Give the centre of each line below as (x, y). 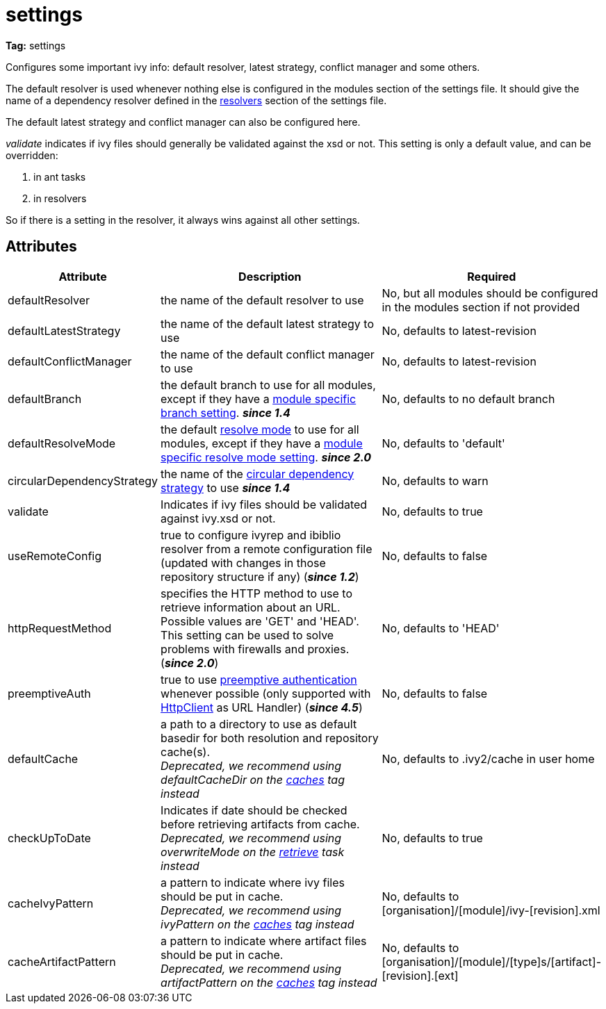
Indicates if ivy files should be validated (264, 504)
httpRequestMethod (60, 628)
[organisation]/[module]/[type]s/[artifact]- (492, 961)
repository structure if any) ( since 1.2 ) (260, 576)
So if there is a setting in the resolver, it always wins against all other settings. (183, 220)
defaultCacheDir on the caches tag (253, 779)
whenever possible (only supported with (266, 693)
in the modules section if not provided (481, 307)
